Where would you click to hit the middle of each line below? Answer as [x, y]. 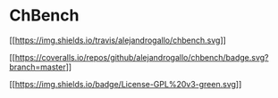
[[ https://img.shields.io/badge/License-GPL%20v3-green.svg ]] [126, 84]
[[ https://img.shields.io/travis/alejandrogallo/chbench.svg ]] [118, 40]
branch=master [38, 67]
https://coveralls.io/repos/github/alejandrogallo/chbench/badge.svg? [142, 57]
